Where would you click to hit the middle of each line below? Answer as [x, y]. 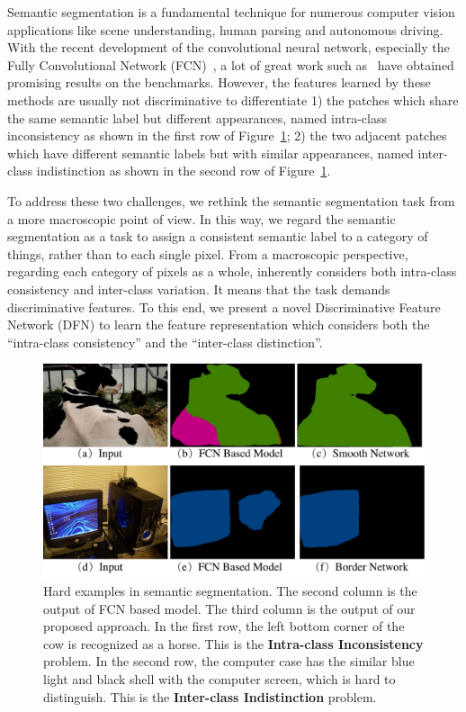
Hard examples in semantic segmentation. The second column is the [230, 590]
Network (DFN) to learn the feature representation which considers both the [219, 324]
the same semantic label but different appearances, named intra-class [197, 117]
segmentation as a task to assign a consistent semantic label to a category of [218, 236]
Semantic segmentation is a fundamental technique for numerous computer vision [231, 12]
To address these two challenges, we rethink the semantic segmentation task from [231, 200]
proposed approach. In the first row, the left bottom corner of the [224, 626]
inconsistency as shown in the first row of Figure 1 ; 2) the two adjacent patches [227, 135]
